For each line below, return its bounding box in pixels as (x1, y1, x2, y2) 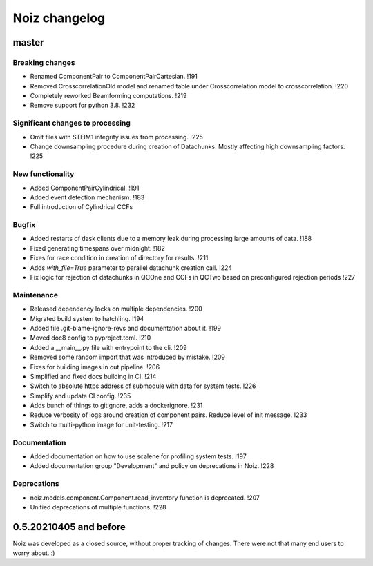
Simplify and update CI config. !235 (30, 391, 131, 400)
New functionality (12, 169, 75, 179)
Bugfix (12, 220, 36, 230)
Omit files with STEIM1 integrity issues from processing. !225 (30, 133, 204, 141)
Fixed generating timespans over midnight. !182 (30, 244, 165, 252)
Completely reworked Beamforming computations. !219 (30, 92, 187, 100)
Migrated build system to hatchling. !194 (30, 314, 144, 322)
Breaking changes (12, 57, 75, 67)
